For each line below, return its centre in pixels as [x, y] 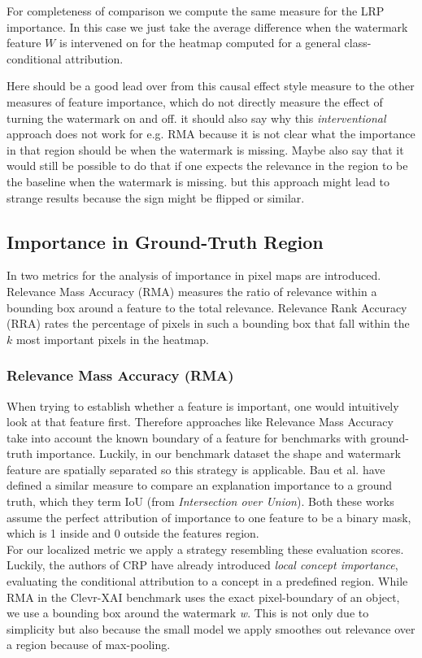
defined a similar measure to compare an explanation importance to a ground [200, 485]
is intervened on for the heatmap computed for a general [200, 43]
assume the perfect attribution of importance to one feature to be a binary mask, [209, 517]
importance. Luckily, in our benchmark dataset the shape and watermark [218, 453]
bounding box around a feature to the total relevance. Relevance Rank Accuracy [207, 307]
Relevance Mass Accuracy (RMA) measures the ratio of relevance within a [192, 291]
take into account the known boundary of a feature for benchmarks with [187, 437]
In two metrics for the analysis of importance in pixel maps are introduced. [194, 275]
